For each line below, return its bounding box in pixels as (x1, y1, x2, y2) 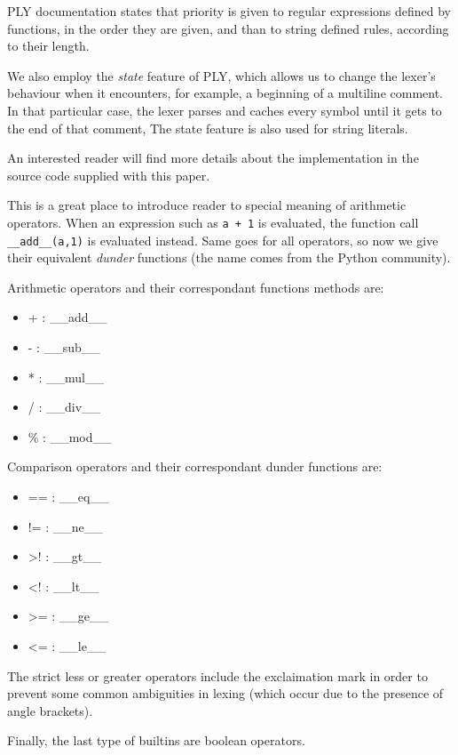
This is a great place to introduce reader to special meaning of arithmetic (7, 196, 407, 214)
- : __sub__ (28, 338, 100, 357)
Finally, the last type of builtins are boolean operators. (7, 731, 305, 750)
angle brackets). (7, 701, 93, 719)
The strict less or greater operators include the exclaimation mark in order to (7, 666, 428, 685)
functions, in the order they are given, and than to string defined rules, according (7, 19, 449, 37)
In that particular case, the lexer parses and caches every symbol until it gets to (7, 100, 442, 119)
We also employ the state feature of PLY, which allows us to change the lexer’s (7, 66, 436, 84)
